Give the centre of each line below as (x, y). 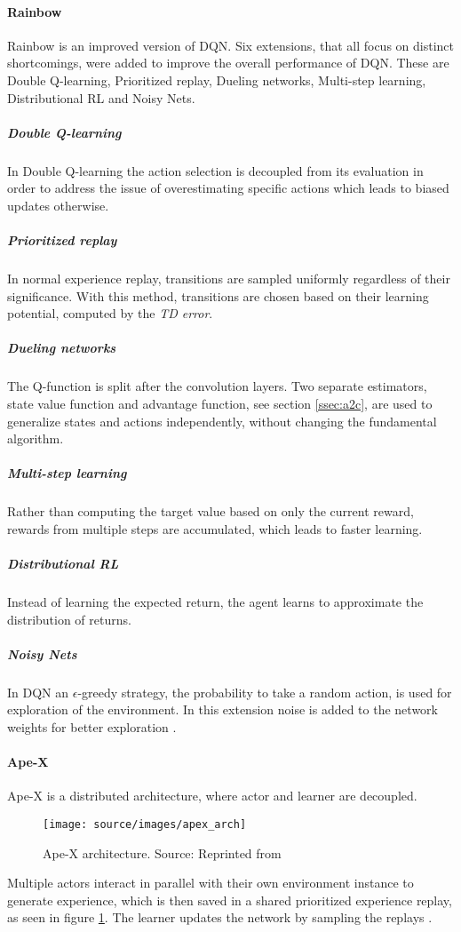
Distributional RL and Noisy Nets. (101, 97)
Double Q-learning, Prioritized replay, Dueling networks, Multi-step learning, (217, 80)
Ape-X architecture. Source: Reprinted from (162, 852)
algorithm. (36, 438)
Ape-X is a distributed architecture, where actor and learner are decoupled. (212, 796)
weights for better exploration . (92, 727)
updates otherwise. (58, 205)
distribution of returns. (69, 619)
